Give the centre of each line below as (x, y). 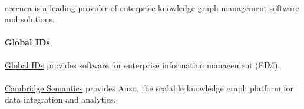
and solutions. (30, 19)
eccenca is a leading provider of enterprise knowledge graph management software (152, 7)
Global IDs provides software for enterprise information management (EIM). (143, 65)
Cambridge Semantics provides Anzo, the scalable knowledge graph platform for (149, 87)
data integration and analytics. (60, 99)
